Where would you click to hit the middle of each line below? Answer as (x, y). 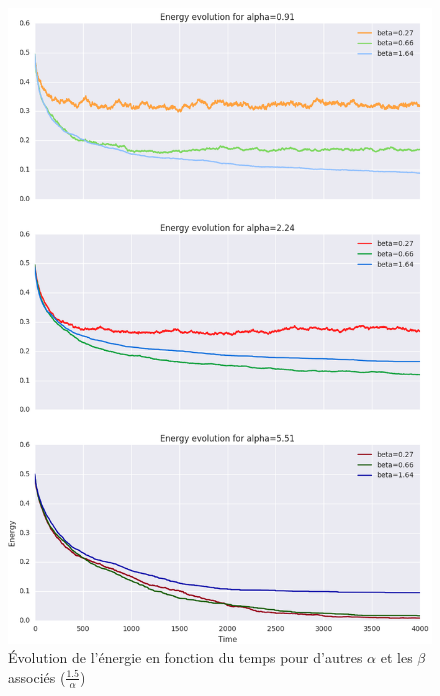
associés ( (37, 676)
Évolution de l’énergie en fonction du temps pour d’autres (185, 657)
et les (396, 657)
